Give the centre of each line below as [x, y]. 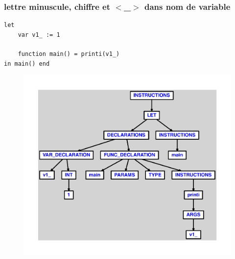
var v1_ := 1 [39, 35]
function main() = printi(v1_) [69, 54]
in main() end [27, 64]
